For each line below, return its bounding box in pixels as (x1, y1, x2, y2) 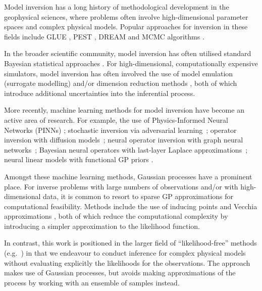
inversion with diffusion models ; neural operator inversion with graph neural (4, 134, 243, 145)
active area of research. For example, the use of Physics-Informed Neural (4, 114, 228, 125)
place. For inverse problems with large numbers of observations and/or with (4, 181, 238, 191)
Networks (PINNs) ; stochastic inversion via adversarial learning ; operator (4, 124, 237, 135)
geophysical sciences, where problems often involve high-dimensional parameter (4, 11, 248, 22)
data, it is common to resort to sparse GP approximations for (43, 191, 234, 202)
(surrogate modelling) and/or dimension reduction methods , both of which (4, 78, 237, 88)
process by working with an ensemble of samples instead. (4, 277, 180, 287)
